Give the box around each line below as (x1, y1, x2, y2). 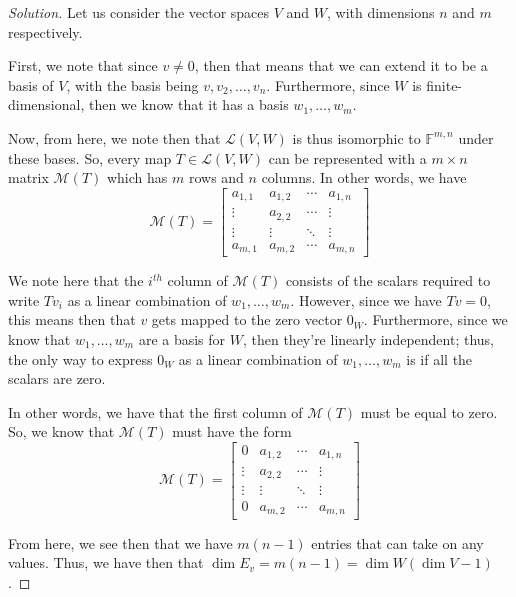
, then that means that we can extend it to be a (194, 55, 488, 76)
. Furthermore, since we (363, 309, 508, 330)
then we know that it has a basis (88, 94, 289, 115)
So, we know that (8, 421, 115, 442)
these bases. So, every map (8, 147, 172, 168)
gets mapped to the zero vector (151, 309, 343, 330)
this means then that (8, 309, 136, 330)
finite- (426, 74, 463, 95)
